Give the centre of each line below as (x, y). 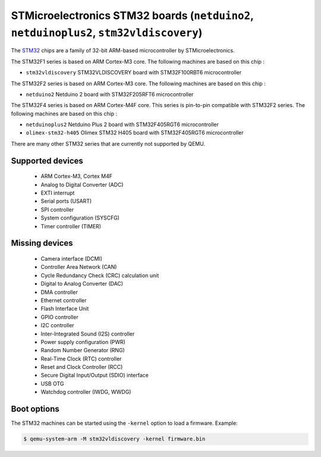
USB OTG (52, 383)
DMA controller (59, 292)
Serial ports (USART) (66, 201)
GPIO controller (59, 317)
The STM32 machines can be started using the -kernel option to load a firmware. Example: (124, 423)
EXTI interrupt (58, 193)
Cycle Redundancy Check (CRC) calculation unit (100, 275)
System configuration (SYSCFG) (80, 218)
